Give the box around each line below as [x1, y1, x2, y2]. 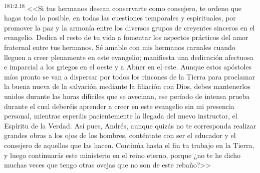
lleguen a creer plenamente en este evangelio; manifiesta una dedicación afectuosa [4, 51, 253, 62]
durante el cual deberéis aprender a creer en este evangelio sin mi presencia [4, 100, 234, 111]
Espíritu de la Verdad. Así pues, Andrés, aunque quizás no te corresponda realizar [4, 120, 256, 130]
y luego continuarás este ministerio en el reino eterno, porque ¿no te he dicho [4, 149, 241, 160]
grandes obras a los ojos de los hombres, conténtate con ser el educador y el [4, 130, 236, 140]
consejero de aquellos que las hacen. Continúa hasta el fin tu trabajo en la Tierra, [4, 139, 254, 150]
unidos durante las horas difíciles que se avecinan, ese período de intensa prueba [4, 91, 250, 101]
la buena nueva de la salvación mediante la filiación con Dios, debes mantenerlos [4, 81, 250, 91]
